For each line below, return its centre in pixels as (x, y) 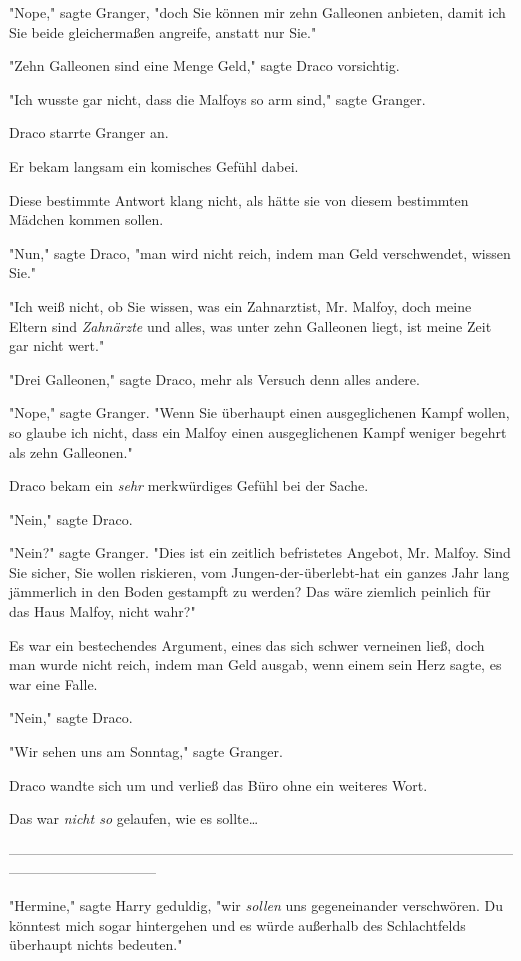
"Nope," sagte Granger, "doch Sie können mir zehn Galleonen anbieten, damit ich (257, 12)
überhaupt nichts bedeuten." (96, 944)
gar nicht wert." (57, 345)
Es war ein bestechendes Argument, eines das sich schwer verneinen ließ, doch (247, 644)
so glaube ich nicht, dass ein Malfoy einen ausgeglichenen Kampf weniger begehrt (258, 431)
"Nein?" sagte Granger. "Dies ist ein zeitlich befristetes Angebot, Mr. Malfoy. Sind (260, 552)
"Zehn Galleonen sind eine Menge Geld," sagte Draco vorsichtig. (204, 65)
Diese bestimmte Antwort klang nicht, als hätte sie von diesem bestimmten (239, 199)
